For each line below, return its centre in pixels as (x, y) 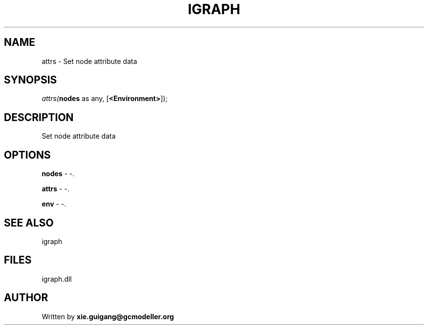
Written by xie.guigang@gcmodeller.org (108, 316)
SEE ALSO (29, 223)
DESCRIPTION (39, 117)
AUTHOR (26, 298)
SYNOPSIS (31, 80)
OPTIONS (27, 155)
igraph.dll (57, 279)
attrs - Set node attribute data (89, 61)
